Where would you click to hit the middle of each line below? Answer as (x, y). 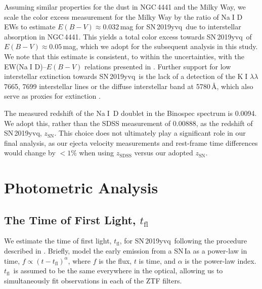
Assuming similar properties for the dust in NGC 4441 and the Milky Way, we (125, 7)
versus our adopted (164, 153)
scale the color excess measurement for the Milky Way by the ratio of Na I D (123, 16)
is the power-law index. (221, 260)
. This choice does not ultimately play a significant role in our (150, 133)
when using (97, 153)
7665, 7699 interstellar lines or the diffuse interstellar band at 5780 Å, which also (129, 86)
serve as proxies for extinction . (52, 96)
